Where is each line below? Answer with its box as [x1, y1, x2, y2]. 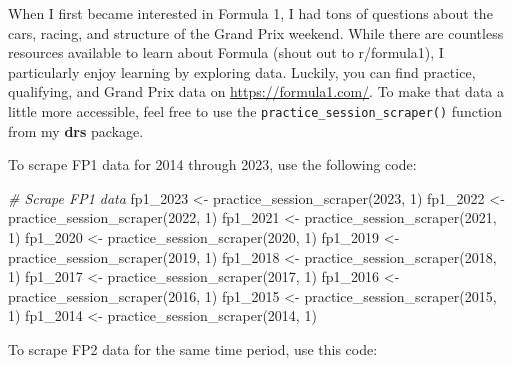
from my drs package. [8, 120, 144, 141]
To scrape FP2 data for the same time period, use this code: [8, 338, 378, 359]
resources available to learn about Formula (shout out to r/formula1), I [8, 42, 444, 63]
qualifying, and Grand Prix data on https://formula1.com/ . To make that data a [8, 81, 505, 102]
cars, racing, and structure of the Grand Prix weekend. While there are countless [8, 22, 504, 43]
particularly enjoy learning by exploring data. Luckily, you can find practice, [8, 61, 476, 82]
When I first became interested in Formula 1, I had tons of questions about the [8, 3, 493, 23]
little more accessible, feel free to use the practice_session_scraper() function [8, 100, 503, 121]
